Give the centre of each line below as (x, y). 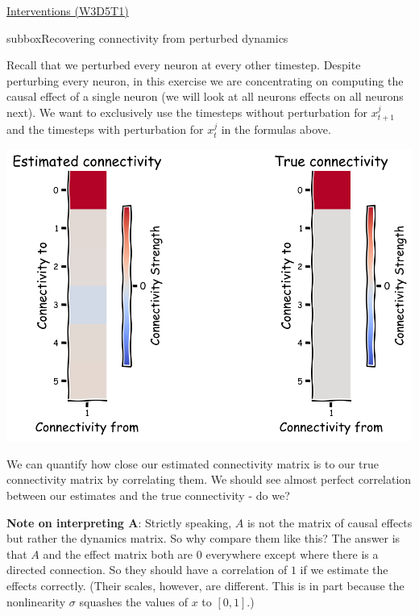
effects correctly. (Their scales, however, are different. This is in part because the (205, 585)
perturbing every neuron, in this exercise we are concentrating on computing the (205, 80)
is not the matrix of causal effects (330, 522)
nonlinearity (36, 601)
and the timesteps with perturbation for (105, 129)
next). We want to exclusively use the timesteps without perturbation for (187, 112)
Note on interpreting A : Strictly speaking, (119, 522)
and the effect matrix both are (118, 554)
